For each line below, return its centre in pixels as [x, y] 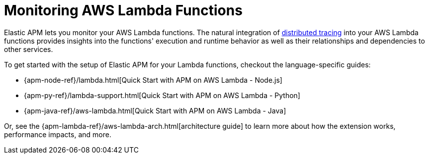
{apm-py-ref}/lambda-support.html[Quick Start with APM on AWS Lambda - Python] [162, 95]
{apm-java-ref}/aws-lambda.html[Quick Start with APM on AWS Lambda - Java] [155, 110]
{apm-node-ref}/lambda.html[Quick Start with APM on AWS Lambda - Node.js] [153, 80]
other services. [29, 49]
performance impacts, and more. [58, 134]
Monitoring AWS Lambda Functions [123, 10]
